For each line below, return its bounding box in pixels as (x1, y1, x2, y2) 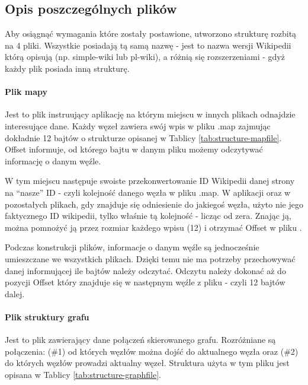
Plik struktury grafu (5, 310, 89, 323)
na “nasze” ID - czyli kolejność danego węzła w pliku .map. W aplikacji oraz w (5, 186, 291, 198)
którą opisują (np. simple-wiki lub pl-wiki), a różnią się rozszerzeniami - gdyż (5, 50, 285, 63)
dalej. (5, 287, 25, 300)
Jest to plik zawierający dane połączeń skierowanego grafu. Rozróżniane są (5, 333, 276, 346)
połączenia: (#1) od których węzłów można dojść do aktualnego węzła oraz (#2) (5, 345, 299, 357)
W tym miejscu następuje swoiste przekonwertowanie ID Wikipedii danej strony (5, 174, 295, 187)
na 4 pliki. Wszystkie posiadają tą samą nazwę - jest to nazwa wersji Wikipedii (5, 39, 291, 51)
